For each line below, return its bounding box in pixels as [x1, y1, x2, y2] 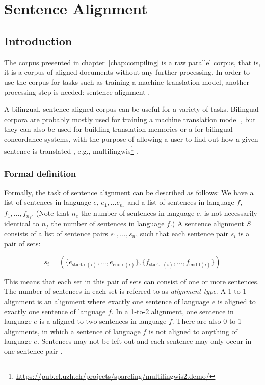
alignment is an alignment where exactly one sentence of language [4, 296, 210, 307]
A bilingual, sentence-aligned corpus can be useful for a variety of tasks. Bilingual [4, 103, 259, 114]
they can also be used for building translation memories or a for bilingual [4, 124, 233, 134]
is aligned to [217, 296, 256, 307]
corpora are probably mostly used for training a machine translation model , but [4, 113, 256, 124]
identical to [4, 218, 39, 229]
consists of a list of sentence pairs [4, 228, 108, 239]
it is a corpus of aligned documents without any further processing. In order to [4, 67, 250, 77]
